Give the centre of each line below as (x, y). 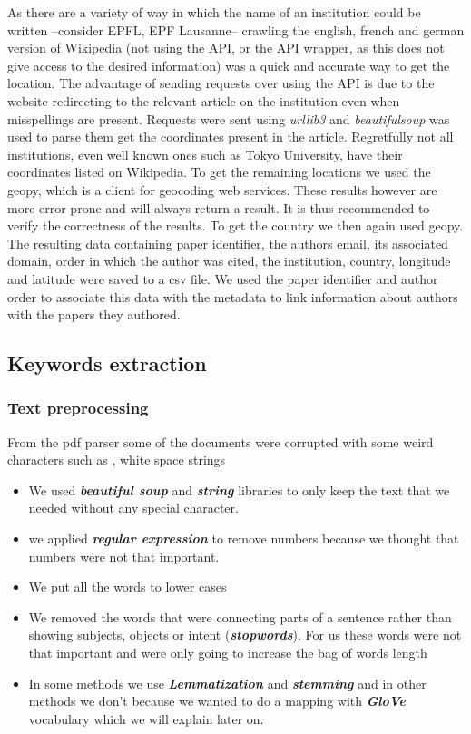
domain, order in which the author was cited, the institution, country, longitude (229, 261)
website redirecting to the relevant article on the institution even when (204, 100)
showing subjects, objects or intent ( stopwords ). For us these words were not (245, 635)
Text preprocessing (78, 408)
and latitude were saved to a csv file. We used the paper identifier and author (223, 278)
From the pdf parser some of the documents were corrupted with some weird (221, 441)
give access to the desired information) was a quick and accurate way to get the (229, 65)
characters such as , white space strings (117, 460)
